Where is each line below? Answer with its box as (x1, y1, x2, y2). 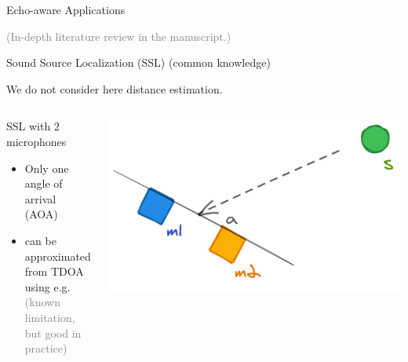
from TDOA (24, 263, 84, 280)
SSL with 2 (6, 118, 60, 134)
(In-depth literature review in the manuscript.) (6, 27, 231, 44)
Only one (24, 159, 69, 176)
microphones (6, 133, 67, 149)
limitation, (24, 309, 75, 325)
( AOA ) (24, 206, 58, 222)
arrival (24, 190, 56, 207)
